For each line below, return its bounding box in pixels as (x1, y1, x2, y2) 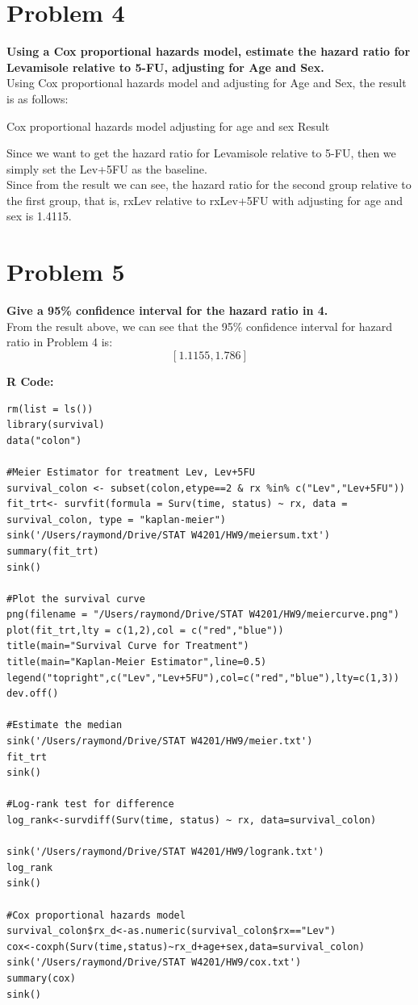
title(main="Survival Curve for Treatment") (6, 640, 249, 652)
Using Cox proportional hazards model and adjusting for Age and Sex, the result (6, 74, 407, 91)
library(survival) (6, 419, 105, 431)
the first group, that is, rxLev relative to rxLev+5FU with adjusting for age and (6, 191, 403, 208)
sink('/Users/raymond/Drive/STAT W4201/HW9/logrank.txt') (6, 846, 324, 858)
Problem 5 (6, 255, 125, 288)
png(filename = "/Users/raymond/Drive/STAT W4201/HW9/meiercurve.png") (6, 609, 399, 621)
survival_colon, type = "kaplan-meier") (6, 513, 227, 526)
